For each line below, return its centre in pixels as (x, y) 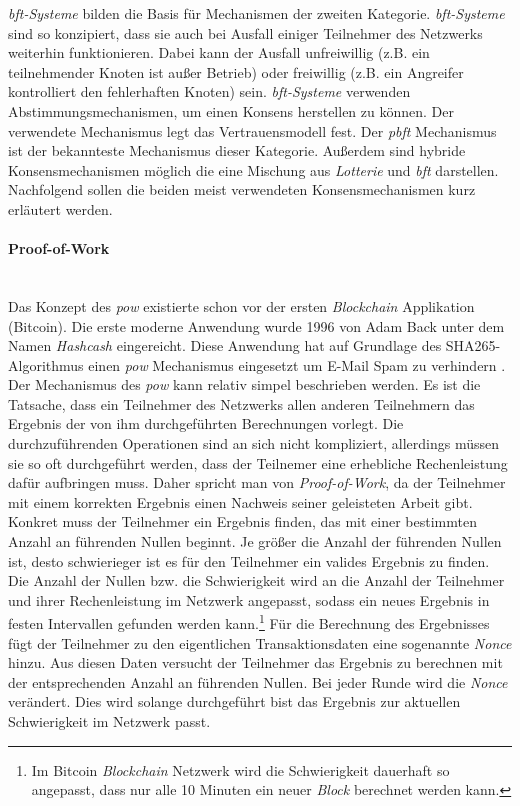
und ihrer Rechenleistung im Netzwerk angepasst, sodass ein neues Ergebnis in (249, 599)
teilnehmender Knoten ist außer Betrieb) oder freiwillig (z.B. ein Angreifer (236, 71)
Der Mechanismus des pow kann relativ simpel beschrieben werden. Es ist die (244, 384)
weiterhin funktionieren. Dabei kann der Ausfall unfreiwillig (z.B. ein (219, 52)
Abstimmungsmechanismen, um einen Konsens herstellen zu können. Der (231, 110)
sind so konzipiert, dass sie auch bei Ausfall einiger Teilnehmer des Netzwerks (245, 32)
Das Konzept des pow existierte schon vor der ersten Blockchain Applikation (241, 305)
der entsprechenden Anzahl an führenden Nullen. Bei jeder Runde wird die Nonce (258, 681)
